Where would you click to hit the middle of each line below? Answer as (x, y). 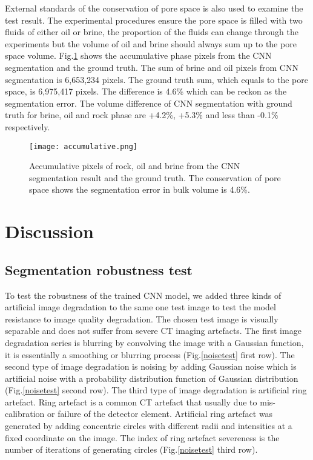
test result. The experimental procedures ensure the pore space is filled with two (154, 20)
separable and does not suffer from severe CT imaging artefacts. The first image (153, 331)
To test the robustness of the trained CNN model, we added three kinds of (143, 295)
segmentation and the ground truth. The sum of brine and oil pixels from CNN (152, 67)
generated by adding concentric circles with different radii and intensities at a (149, 426)
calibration (25, 414)
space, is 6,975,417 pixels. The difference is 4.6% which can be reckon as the (146, 91)
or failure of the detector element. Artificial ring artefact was (160, 414)
